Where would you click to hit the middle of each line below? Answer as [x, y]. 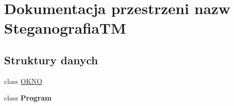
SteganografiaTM [65, 28]
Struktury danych [51, 60]
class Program [28, 98]
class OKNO [23, 81]
